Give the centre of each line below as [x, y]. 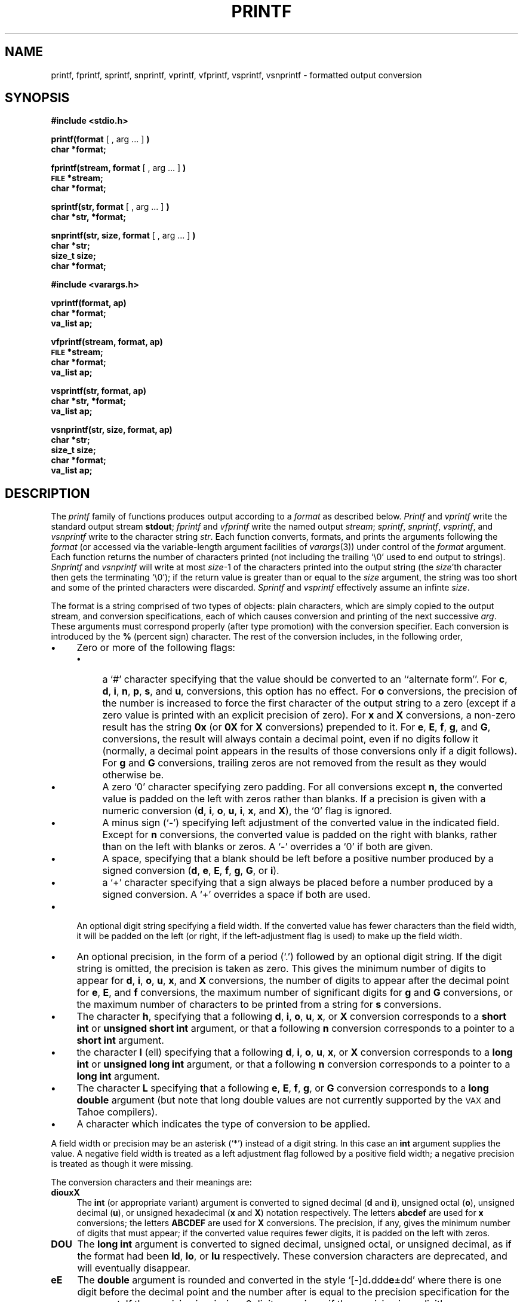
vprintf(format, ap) [89, 303]
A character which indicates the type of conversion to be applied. [224, 1124]
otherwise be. [133, 775]
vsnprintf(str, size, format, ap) [112, 430]
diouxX [65, 1193]
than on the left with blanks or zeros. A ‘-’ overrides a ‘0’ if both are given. [268, 847]
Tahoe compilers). [117, 1112]
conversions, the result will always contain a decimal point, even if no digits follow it [290, 739]
